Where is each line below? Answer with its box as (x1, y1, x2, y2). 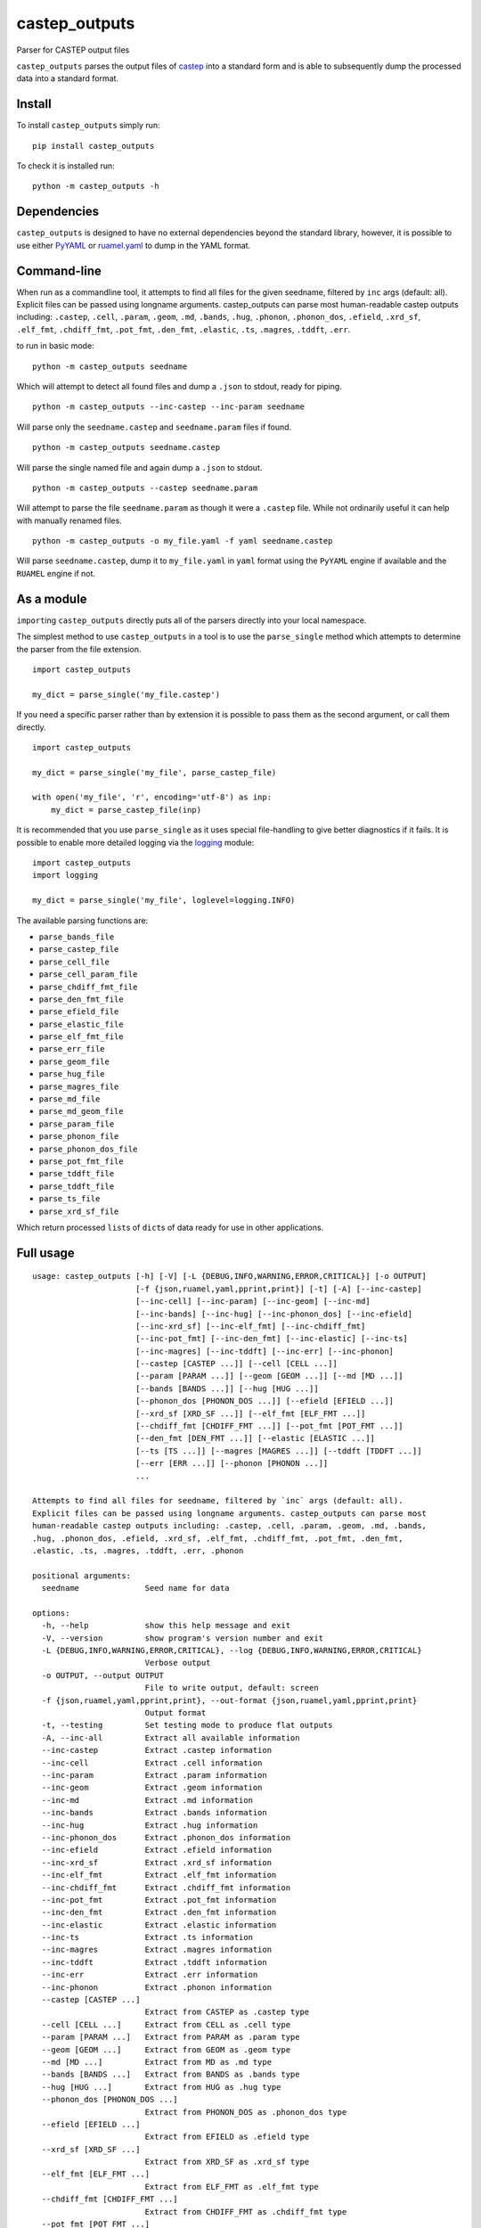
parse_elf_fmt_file (38, 1032, 124, 1042)
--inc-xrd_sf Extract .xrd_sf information (41, 1857, 272, 1867)
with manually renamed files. (16, 515, 122, 526)
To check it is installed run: (16, 160, 115, 171)
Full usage (16, 1245, 75, 1260)
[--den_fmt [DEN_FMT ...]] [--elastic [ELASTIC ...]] (135, 1433, 376, 1444)
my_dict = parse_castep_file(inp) (50, 805, 202, 815)
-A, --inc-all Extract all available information (41, 1732, 300, 1742)
